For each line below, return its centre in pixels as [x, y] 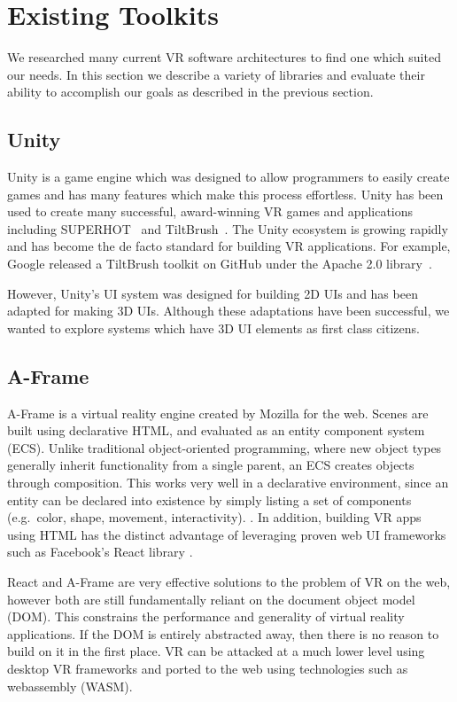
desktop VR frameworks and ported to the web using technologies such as [208, 668]
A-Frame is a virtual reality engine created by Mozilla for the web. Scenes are [218, 413]
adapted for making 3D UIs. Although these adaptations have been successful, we [228, 311]
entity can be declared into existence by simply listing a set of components [209, 499]
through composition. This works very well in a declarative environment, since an [228, 483]
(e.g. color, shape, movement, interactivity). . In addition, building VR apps [214, 517]
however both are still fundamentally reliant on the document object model [211, 599]
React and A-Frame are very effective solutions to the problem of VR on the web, [229, 581]
